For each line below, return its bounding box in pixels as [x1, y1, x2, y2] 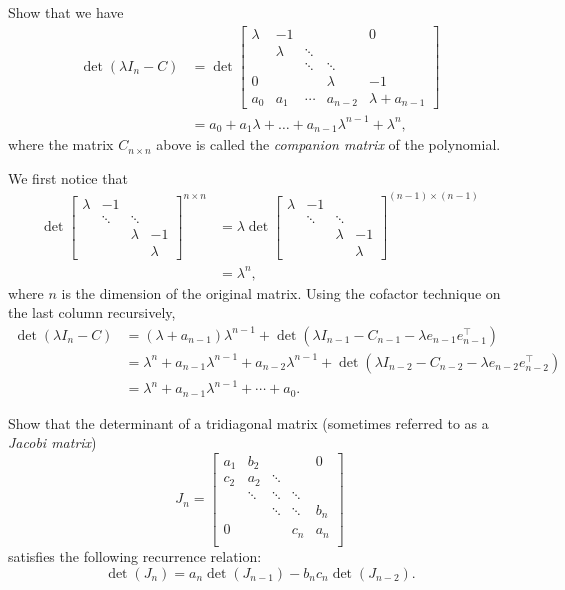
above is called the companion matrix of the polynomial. [156, 134, 501, 155]
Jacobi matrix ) [8, 432, 97, 453]
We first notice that [8, 167, 128, 188]
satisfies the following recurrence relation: [8, 545, 262, 566]
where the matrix [8, 134, 114, 155]
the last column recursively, [8, 302, 176, 323]
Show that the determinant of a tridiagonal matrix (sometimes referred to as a [8, 412, 489, 433]
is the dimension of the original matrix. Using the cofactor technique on [61, 282, 501, 303]
